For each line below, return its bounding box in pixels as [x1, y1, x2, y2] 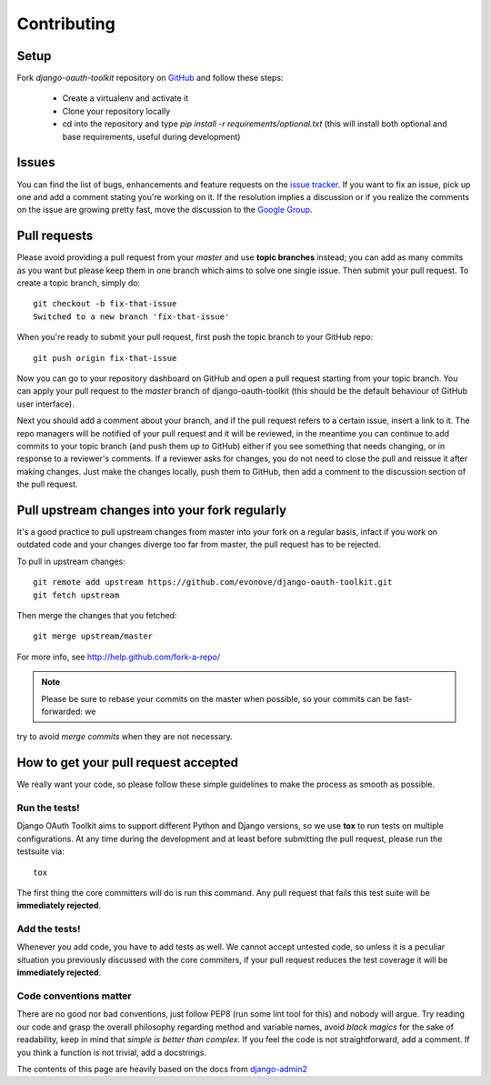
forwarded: [41, 706, 84, 717]
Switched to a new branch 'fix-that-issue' [33, 311, 230, 322]
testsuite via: [16, 846, 65, 857]
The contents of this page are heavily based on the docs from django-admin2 [16, 1063, 308, 1074]
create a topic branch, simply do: [16, 277, 141, 288]
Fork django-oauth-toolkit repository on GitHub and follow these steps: [16, 73, 284, 84]
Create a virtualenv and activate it [62, 93, 189, 104]
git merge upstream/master [33, 631, 154, 641]
